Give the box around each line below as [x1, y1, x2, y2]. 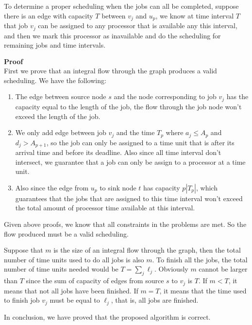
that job [4, 20, 28, 31]
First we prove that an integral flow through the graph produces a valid [4, 66, 217, 76]
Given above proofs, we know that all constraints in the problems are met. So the [4, 219, 247, 229]
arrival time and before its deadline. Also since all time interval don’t [15, 147, 221, 157]
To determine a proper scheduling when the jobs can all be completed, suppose [4, 1, 239, 11]
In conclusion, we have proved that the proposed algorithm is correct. [4, 311, 211, 322]
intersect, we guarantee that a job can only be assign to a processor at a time [15, 156, 246, 167]
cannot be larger [199, 264, 248, 274]
